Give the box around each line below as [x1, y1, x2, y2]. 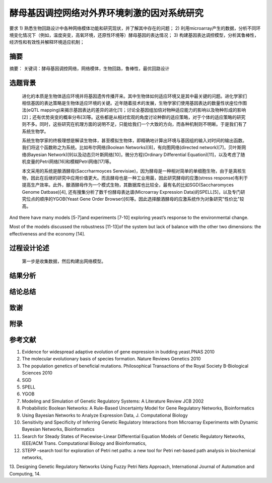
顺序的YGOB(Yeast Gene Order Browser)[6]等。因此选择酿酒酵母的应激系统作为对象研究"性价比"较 [39, 196, 244, 202]
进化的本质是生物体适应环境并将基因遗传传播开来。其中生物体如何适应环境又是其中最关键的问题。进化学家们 [22, 93, 247, 99]
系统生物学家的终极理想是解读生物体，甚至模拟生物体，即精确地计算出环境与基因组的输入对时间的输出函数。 [22, 137, 247, 143]
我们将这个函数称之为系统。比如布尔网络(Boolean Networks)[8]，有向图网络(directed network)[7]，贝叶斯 [22, 144, 242, 150]
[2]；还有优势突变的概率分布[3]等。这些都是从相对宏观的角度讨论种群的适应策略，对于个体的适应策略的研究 [22, 114, 246, 120]
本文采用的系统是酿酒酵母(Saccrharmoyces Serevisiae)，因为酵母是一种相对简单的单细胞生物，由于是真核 [22, 168, 242, 174]
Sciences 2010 [22, 370, 53, 376]
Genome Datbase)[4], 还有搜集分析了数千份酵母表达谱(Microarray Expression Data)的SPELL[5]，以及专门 [22, 189, 241, 195]
